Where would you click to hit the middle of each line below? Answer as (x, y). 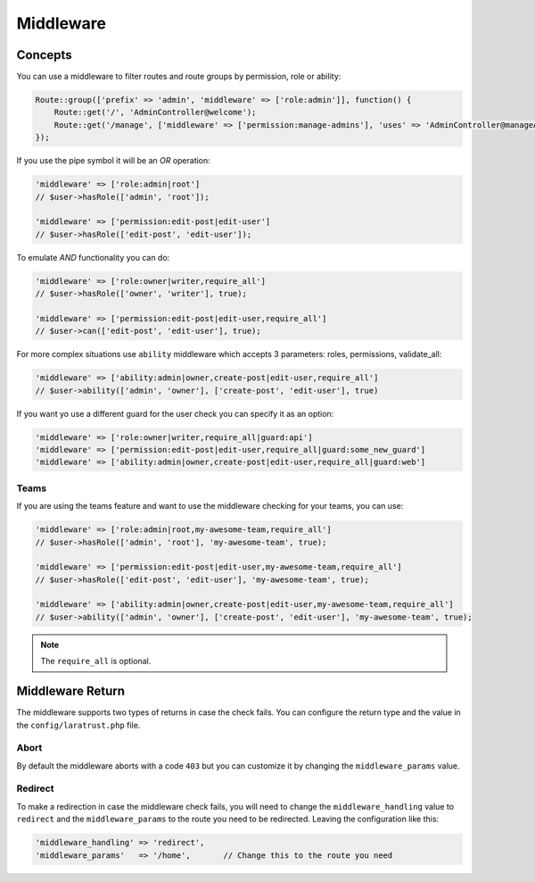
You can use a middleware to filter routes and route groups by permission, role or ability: (179, 77)
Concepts (44, 55)
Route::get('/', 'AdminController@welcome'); (155, 112)
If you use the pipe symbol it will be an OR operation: (114, 161)
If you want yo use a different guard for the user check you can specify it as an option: (175, 413)
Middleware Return (70, 691)
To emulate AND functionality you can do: (93, 257)
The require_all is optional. (96, 661)
